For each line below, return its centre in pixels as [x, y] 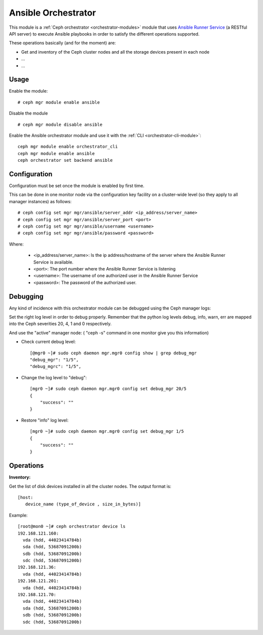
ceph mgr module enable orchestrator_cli [68, 147]
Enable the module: [28, 91]
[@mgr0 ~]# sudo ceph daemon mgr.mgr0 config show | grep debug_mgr [113, 353]
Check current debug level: [48, 342]
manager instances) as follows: [40, 201]
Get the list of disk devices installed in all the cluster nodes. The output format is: [90, 486]
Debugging [26, 297]
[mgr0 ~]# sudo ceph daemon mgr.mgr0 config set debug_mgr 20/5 [108, 389]
